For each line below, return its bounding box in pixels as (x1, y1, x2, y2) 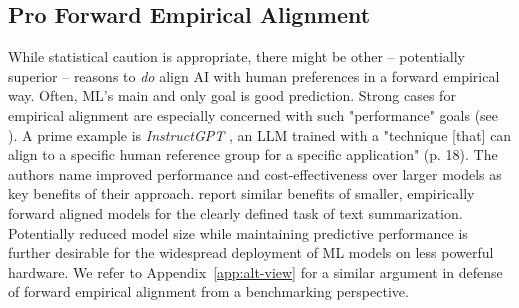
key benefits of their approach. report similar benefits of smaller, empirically (8, 183, 475, 204)
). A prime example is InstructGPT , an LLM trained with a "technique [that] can (8, 124, 512, 145)
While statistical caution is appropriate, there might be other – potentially (8, 46, 465, 67)
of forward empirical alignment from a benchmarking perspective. (8, 281, 409, 302)
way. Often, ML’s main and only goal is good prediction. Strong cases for (8, 85, 456, 106)
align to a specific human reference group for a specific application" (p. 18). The (8, 144, 498, 165)
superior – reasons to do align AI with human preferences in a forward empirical (8, 65, 500, 86)
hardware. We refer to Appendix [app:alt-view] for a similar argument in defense (8, 261, 503, 282)
